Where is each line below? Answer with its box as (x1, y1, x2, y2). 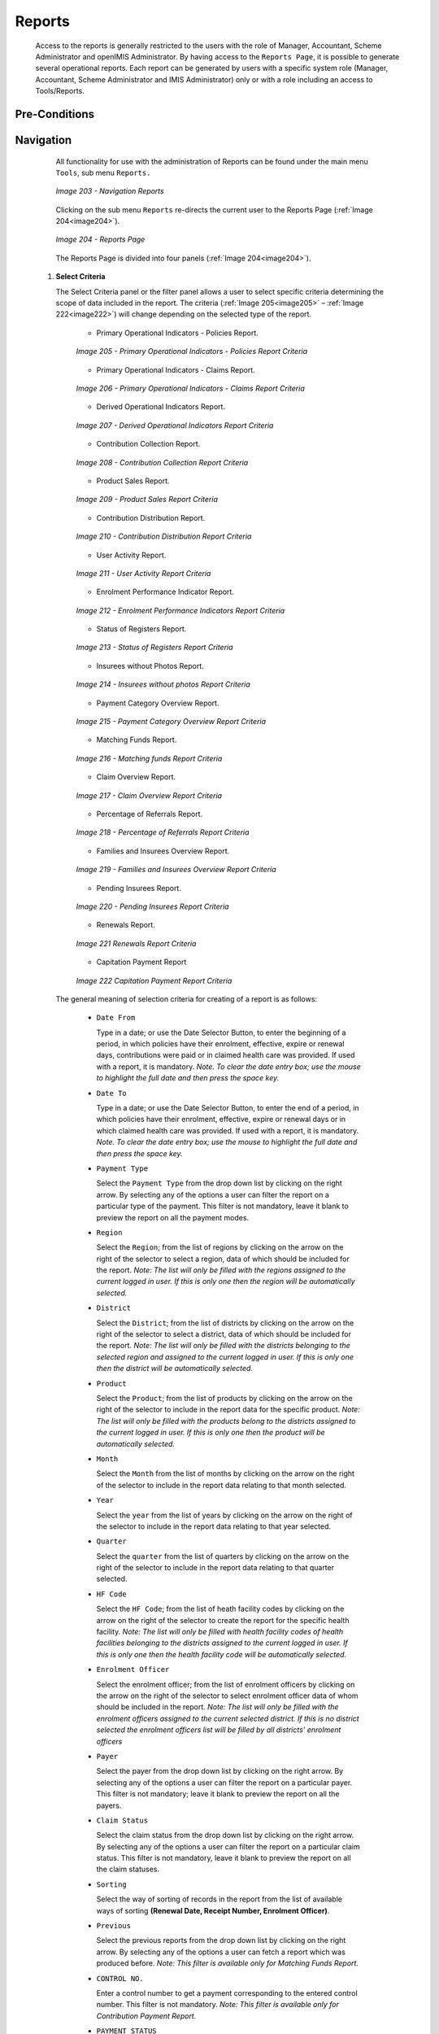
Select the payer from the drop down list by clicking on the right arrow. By (96, 1766, 344, 1776)
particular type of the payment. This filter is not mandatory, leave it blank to (96, 1201, 349, 1211)
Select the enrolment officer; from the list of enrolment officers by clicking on (96, 1679, 355, 1689)
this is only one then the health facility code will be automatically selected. (96, 1649, 347, 1659)
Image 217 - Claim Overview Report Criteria (76, 790, 223, 801)
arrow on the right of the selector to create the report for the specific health (96, 1615, 350, 1625)
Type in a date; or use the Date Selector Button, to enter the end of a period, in (96, 1103, 359, 1113)
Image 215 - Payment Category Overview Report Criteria (76, 717, 267, 727)
